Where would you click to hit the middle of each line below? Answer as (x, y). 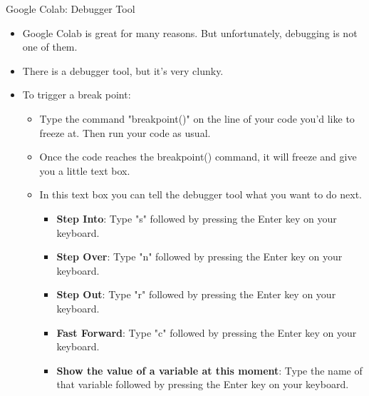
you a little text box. (85, 170)
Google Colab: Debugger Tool (71, 9)
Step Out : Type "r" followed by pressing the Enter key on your (196, 294)
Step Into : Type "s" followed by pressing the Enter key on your (197, 218)
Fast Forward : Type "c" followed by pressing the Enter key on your (207, 332)
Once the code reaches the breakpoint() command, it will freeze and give (198, 157)
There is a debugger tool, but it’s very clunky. (123, 70)
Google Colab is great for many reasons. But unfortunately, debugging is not (190, 32)
